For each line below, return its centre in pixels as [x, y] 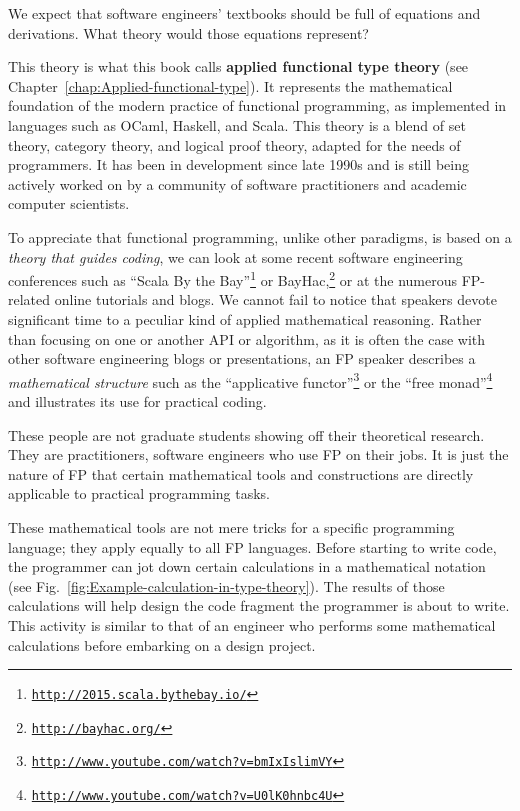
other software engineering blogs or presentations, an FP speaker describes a [242, 358]
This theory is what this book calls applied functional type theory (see [238, 66]
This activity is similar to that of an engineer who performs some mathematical [252, 624]
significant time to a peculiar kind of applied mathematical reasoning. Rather [245, 318]
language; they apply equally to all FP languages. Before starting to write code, [252, 546]
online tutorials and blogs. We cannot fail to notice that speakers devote [275, 299]
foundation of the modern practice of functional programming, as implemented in [257, 105]
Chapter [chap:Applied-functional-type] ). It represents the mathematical [230, 85]
